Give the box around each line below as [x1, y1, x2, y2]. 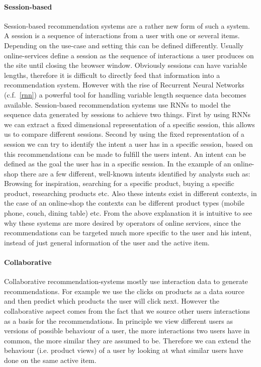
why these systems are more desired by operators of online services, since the [4, 217, 241, 228]
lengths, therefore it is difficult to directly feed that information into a [4, 69, 220, 80]
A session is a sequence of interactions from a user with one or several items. [4, 30, 240, 41]
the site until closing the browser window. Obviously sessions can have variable [4, 60, 247, 70]
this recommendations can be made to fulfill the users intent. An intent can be [4, 148, 246, 159]
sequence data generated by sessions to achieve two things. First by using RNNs [4, 109, 250, 120]
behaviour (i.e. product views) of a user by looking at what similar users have [4, 345, 243, 355]
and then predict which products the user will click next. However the [4, 296, 220, 306]
